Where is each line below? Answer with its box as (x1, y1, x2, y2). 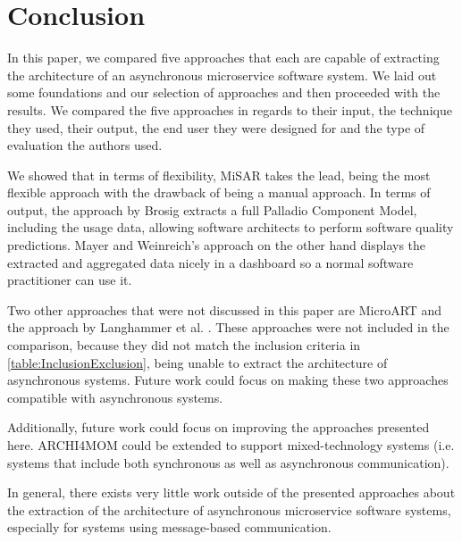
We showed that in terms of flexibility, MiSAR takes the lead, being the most (7, 165, 431, 184)
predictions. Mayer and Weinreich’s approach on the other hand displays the (7, 236, 425, 254)
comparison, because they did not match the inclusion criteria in (7, 336, 361, 354)
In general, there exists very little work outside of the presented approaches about (7, 483, 456, 502)
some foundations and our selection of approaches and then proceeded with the (7, 83, 441, 102)
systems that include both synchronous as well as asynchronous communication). (7, 453, 449, 471)
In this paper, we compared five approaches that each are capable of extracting (7, 48, 440, 67)
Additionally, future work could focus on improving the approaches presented (7, 418, 430, 437)
